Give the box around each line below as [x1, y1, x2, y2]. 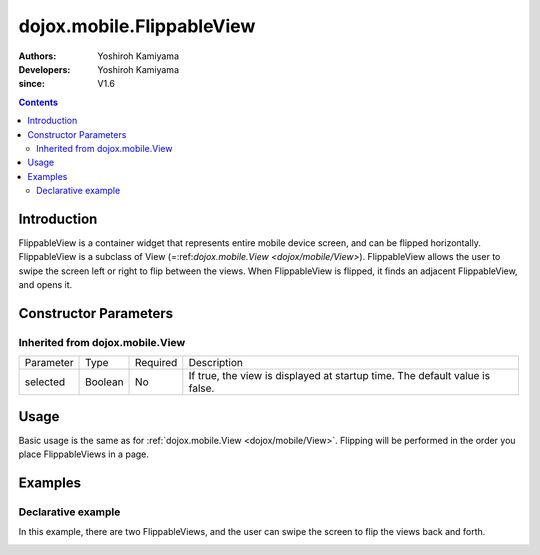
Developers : [18, 63, 71, 75]
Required [135, 356, 178, 370]
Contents [18, 96, 59, 108]
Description [188, 356, 244, 370]
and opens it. [18, 279, 73, 291]
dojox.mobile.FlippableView [18, 15, 256, 37]
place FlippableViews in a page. [18, 448, 150, 460]
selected [24, 375, 66, 389]
